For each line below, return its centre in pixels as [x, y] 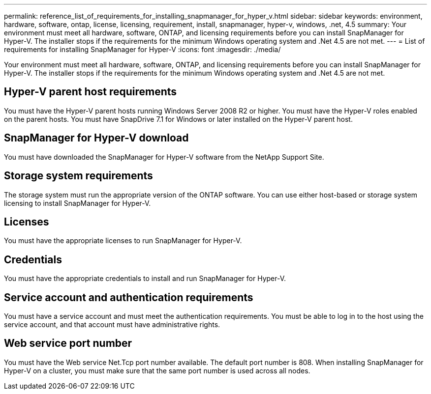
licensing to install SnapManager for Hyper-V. [77, 203]
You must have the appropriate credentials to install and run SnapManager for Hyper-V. [145, 279]
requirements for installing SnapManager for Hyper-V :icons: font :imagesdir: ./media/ [142, 49]
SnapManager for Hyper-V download [96, 138]
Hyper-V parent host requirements [91, 92]
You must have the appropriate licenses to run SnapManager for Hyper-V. [123, 241]
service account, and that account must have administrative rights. [112, 325]
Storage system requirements [78, 176]
